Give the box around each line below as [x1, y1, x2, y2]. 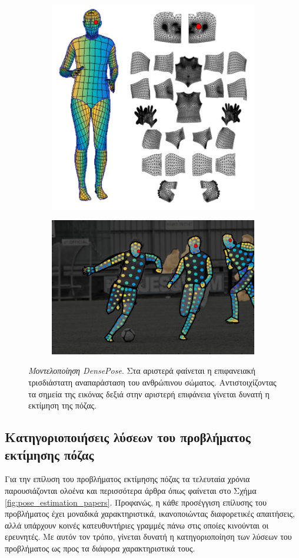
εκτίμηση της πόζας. [28, 399, 97, 411]
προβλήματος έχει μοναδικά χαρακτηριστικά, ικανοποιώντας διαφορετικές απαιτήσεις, [5, 507, 295, 520]
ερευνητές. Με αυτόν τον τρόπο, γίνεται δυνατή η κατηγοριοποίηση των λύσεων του [5, 530, 292, 543]
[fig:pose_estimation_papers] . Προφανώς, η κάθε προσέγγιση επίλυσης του [5, 496, 267, 508]
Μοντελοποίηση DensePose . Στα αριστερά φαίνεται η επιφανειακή [28, 364, 255, 377]
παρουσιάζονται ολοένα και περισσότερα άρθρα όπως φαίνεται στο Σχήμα [5, 484, 257, 497]
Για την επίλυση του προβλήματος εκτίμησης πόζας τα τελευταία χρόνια [5, 473, 250, 485]
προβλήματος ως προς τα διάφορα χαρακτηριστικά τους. [5, 542, 195, 554]
